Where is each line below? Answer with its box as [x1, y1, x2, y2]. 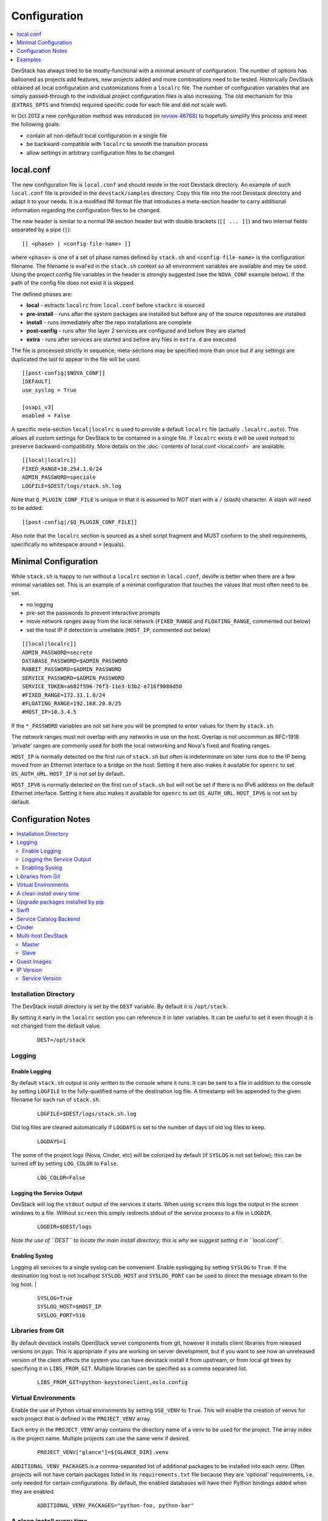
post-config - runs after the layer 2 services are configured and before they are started [26, 327, 246, 335]
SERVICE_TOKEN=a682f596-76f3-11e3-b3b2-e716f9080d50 [22, 683, 182, 690]
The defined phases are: [11, 290, 73, 298]
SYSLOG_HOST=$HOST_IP [37, 1303, 101, 1310]
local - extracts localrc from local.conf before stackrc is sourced [26, 302, 205, 309]
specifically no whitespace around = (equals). [11, 540, 126, 548]
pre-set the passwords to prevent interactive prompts [26, 609, 160, 617]
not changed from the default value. [11, 1022, 101, 1029]
